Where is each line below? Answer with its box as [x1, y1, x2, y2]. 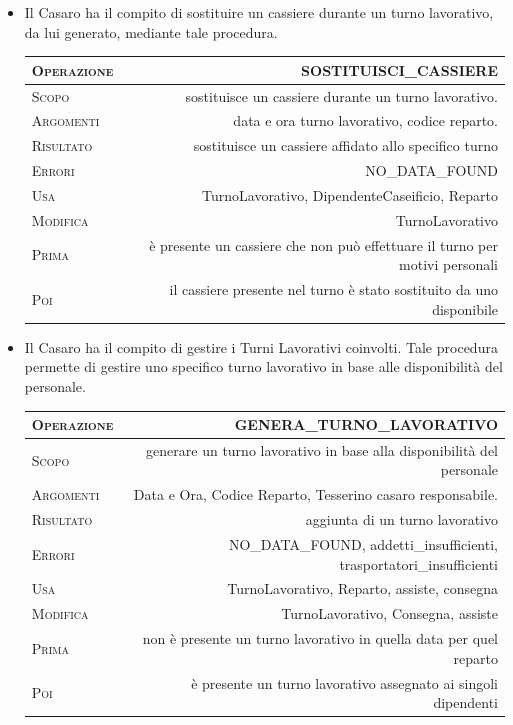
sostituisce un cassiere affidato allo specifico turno [193, 135, 498, 156]
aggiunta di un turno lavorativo [305, 509, 498, 530]
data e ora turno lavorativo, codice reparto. [233, 110, 498, 131]
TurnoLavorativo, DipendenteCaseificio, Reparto [202, 184, 498, 205]
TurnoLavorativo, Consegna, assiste [281, 603, 498, 624]
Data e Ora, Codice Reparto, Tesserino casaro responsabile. [133, 484, 498, 505]
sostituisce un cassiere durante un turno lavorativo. [185, 85, 498, 106]
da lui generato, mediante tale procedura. [24, 21, 278, 42]
